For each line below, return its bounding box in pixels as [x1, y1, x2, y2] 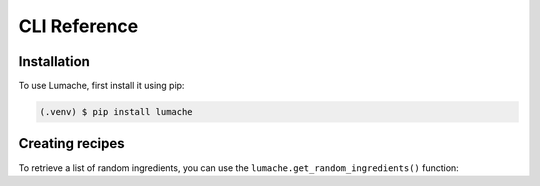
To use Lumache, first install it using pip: [18, 80, 185, 92]
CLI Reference [18, 15, 139, 37]
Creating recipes [18, 135, 125, 152]
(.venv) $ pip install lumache [39, 106, 194, 118]
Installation [18, 53, 90, 70]
